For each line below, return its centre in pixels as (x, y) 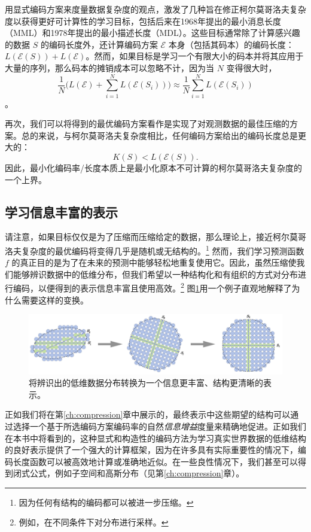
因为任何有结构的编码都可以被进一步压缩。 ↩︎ (106, 502)
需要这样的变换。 (55, 300)
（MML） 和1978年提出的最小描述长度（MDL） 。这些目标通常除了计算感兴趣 (153, 33)
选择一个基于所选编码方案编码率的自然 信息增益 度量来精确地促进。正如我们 (159, 426)
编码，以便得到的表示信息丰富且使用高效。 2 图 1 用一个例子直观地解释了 (152, 287)
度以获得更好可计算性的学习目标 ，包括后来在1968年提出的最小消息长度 (143, 21)
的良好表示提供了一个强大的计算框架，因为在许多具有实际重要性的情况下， (151, 450)
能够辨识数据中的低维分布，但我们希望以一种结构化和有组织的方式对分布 (155, 274)
